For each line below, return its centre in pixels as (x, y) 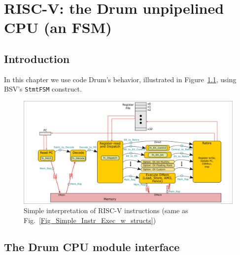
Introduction (37, 58)
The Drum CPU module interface (92, 246)
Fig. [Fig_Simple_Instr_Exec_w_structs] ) (90, 220)
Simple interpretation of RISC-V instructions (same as (106, 210)
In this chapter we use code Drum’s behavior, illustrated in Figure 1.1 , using (120, 79)
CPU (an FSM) (58, 27)
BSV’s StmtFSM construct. (43, 89)
